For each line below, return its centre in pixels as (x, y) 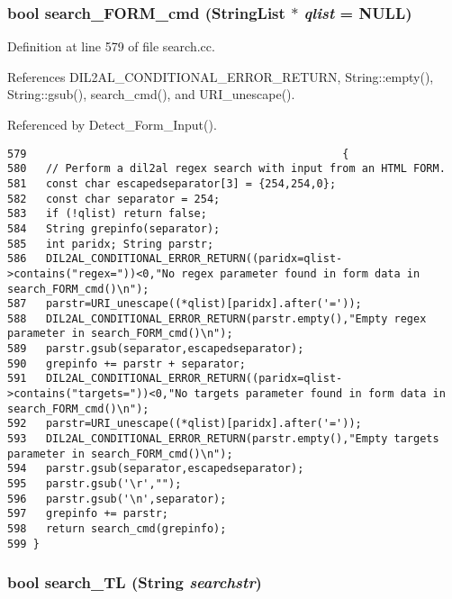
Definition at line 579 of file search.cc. (111, 46)
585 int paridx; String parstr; (111, 244)
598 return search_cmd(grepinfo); (117, 529)
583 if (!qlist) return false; (107, 214)
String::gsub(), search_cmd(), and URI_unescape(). (151, 94)
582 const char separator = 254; (114, 199)
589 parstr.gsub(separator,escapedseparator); (156, 349)
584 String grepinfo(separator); (114, 228)
